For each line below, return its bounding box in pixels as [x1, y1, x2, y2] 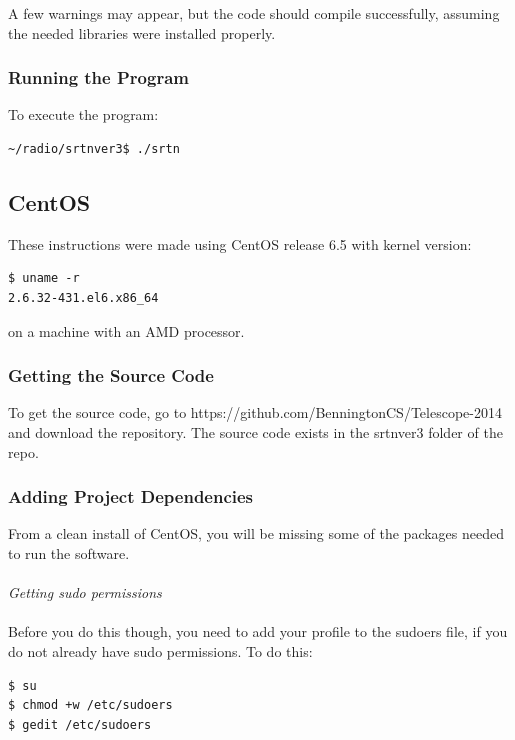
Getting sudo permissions [8, 582, 162, 603]
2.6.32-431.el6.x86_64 [8, 290, 159, 305]
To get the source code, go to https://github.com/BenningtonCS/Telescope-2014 [8, 402, 502, 423]
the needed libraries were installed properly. [8, 22, 276, 43]
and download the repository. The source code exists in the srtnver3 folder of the [8, 421, 503, 442]
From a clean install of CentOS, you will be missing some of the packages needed [8, 523, 505, 544]
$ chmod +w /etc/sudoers [8, 698, 173, 713]
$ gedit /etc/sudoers [8, 717, 152, 732]
